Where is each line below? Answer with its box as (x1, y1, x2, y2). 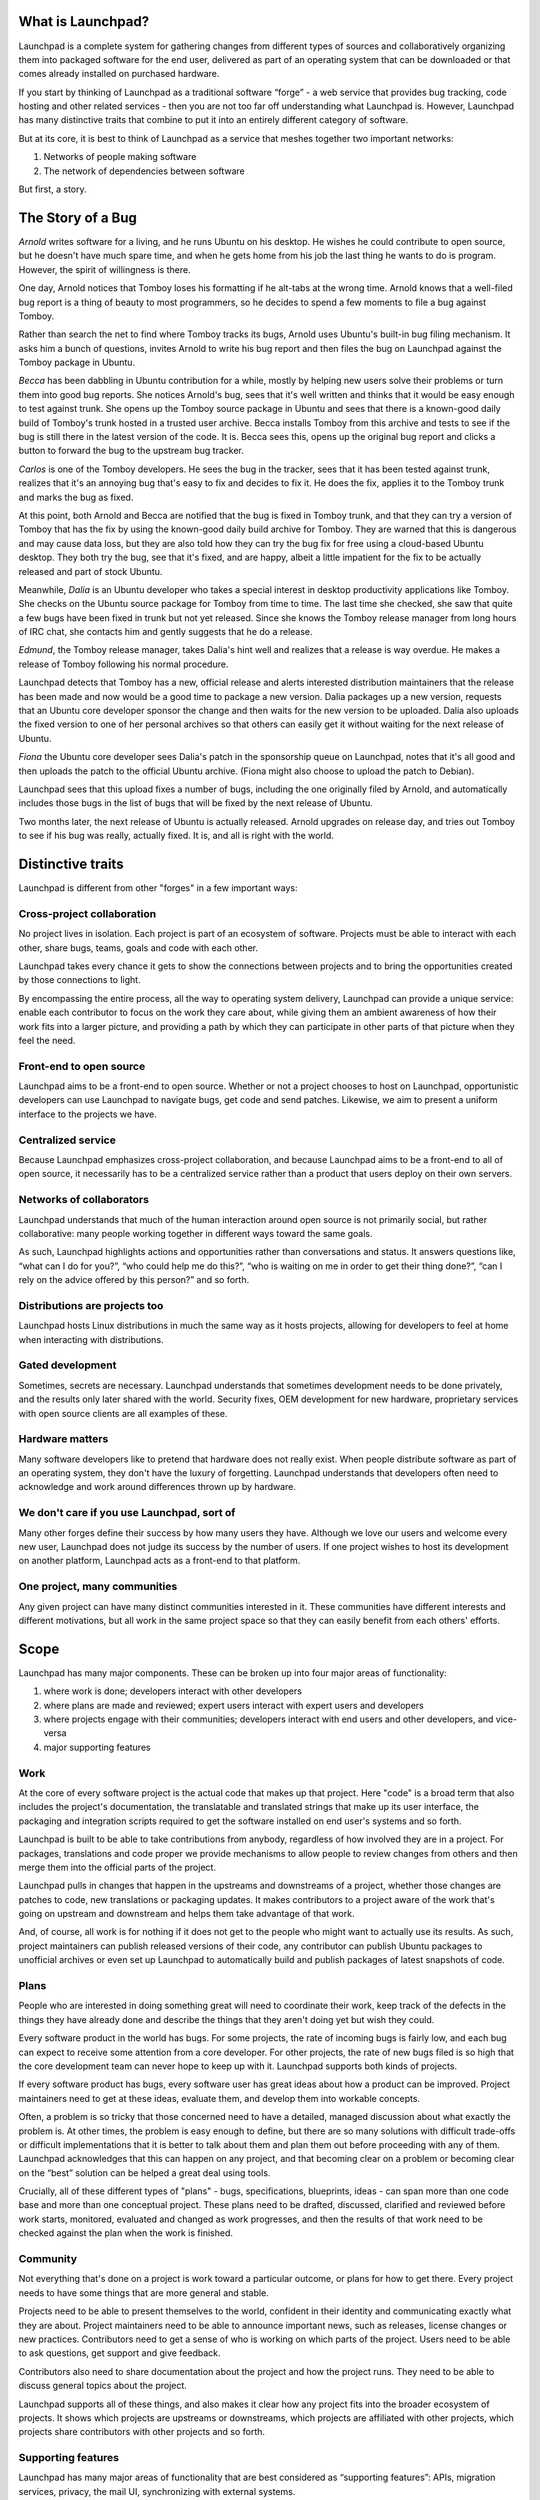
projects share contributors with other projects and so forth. (18, 2426, 265, 2438)
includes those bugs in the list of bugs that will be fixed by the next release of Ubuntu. (18, 797, 374, 809)
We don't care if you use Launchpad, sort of (18, 1506, 236, 1520)
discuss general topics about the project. (18, 2380, 187, 2392)
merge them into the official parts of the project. (18, 1861, 217, 1873)
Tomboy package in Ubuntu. (18, 356, 135, 369)
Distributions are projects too (18, 1298, 164, 1312)
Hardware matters (18, 1432, 109, 1446)
